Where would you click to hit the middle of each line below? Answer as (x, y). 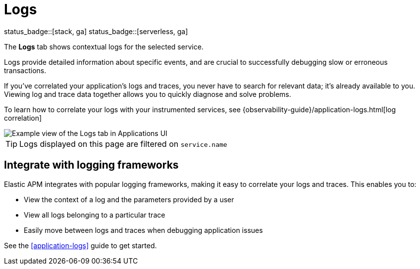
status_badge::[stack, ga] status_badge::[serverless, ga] (96, 31)
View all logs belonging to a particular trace (95, 215)
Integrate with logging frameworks (91, 165)
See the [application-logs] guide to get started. (80, 245)
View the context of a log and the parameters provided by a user (129, 199)
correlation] (23, 118)
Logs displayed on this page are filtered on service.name (123, 144)
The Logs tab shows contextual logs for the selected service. (104, 46)
